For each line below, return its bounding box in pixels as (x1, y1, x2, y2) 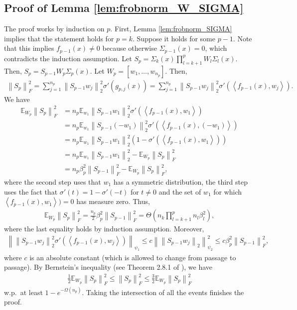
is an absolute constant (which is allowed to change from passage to (29, 252, 236, 262)
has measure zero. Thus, (76, 196, 150, 207)
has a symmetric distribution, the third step (113, 176, 248, 187)
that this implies (4, 43, 54, 53)
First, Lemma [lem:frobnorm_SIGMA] (114, 23, 232, 34)
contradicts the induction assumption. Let (4, 53, 132, 63)
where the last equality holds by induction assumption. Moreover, (4, 223, 204, 234)
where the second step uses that (4, 176, 101, 187)
